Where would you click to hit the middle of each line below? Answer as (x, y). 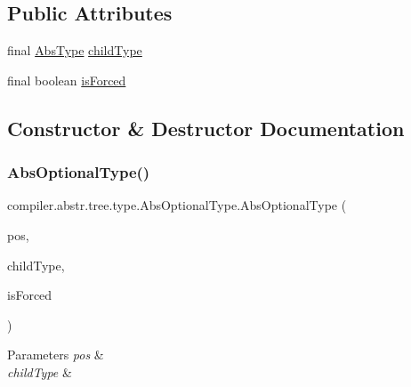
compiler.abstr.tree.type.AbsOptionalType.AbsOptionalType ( (177, 205)
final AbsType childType (75, 50)
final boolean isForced (67, 80)
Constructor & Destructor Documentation (206, 128)
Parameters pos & (56, 355)
